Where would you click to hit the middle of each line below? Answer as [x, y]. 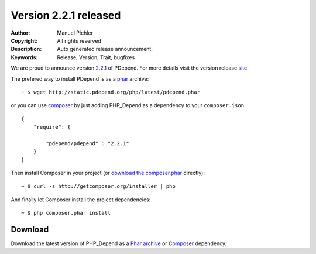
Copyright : [24, 40]
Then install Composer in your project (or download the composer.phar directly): [108, 173]
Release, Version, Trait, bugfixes [96, 57]
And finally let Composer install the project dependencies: [81, 200]
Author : [20, 33]
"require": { [52, 127]
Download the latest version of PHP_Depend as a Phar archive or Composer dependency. [119, 243]
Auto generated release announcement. [105, 49]
